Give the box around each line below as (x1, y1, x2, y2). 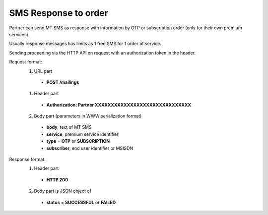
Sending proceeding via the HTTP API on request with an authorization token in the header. (9, 50, 196, 55)
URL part (34, 68, 52, 74)
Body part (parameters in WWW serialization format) (34, 113, 142, 119)
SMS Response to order (9, 7, 109, 18)
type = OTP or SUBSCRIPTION (46, 138, 110, 144)
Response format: (9, 157, 46, 162)
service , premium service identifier (46, 131, 119, 137)
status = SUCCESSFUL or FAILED (46, 199, 116, 205)
